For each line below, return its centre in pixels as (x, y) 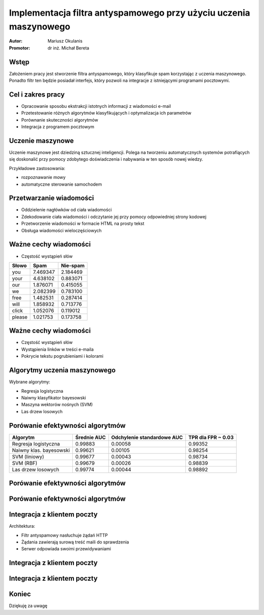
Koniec (20, 594)
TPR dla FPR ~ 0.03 (211, 437)
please (20, 317)
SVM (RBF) (25, 463)
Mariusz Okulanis (65, 41)
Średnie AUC (90, 437)
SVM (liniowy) (28, 457)
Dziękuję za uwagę (28, 606)
